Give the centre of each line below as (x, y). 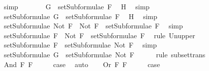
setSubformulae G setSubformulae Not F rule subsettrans (104, 54)
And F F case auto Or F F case (82, 64)
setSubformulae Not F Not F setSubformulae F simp (93, 26)
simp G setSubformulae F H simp (77, 6)
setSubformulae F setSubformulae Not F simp (80, 45)
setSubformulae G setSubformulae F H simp (80, 16)
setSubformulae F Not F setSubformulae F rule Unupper (99, 35)
